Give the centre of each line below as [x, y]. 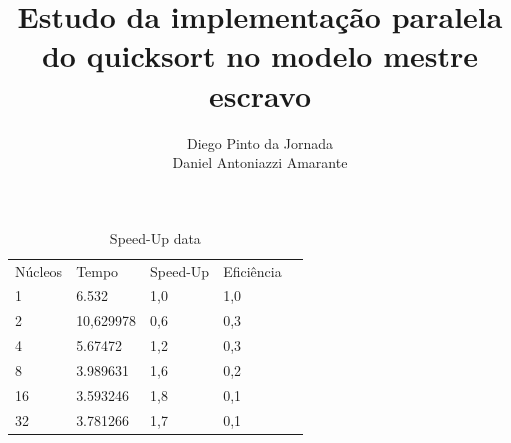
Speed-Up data [155, 237]
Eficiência [252, 270]
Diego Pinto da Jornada [260, 142]
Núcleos [39, 270]
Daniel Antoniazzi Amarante [260, 162]
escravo [259, 94]
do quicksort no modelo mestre [260, 55]
